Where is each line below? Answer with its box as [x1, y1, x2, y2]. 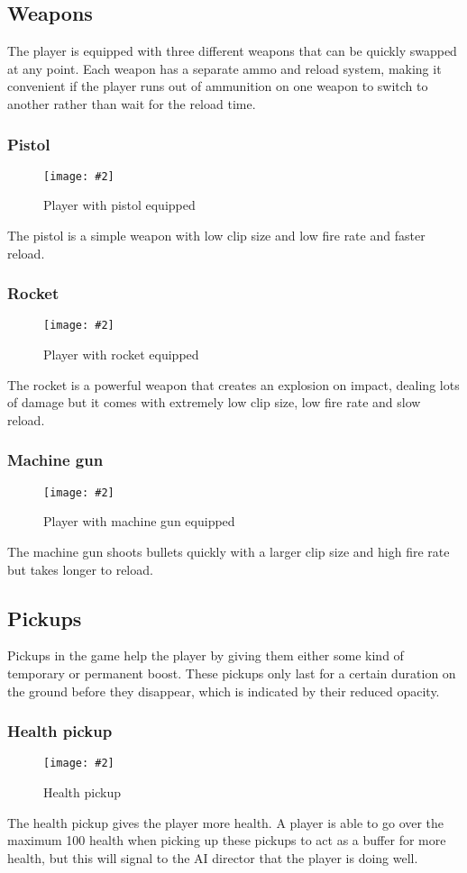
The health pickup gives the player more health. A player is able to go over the [7, 813, 444, 832]
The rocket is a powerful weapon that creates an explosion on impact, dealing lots [7, 375, 460, 394]
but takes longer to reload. [7, 559, 153, 578]
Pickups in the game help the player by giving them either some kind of [7, 646, 404, 665]
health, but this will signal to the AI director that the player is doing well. [7, 848, 418, 867]
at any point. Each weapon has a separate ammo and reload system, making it [7, 59, 442, 77]
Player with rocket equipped [43, 345, 199, 364]
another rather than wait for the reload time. [7, 94, 256, 113]
